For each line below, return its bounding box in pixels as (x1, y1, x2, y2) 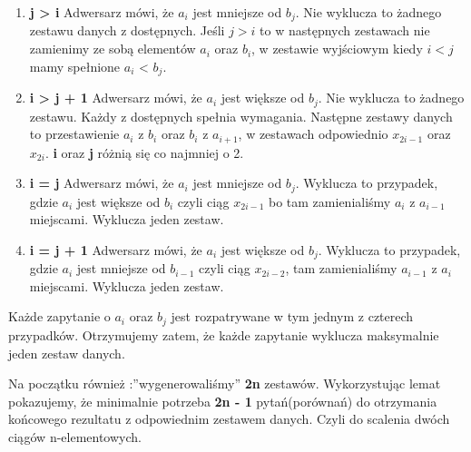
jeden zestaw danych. (8, 343, 125, 362)
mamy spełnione (29, 56, 121, 75)
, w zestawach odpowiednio (238, 124, 388, 143)
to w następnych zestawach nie (260, 21, 430, 40)
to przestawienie (29, 124, 120, 143)
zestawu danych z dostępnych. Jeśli (29, 21, 225, 40)
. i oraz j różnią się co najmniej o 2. (44, 142, 244, 162)
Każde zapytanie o (8, 307, 111, 326)
